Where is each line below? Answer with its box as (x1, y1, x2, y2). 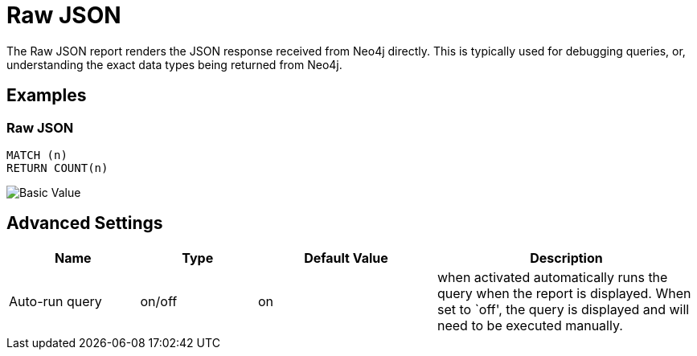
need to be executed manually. (437, 317, 623, 333)
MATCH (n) (6, 148, 68, 162)
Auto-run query (9, 293, 102, 309)
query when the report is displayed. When (437, 284, 691, 301)
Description (530, 249, 603, 266)
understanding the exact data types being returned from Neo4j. (6, 57, 342, 72)
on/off (140, 293, 178, 309)
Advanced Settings (6, 213, 163, 234)
